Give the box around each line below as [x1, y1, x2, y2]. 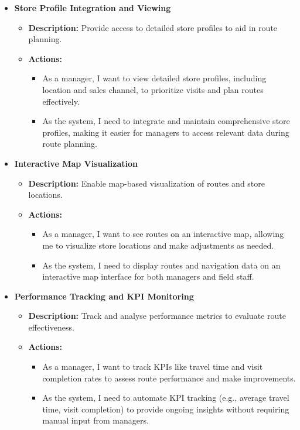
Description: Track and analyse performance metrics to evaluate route [28, 309, 286, 322]
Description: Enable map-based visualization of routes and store [28, 177, 265, 189]
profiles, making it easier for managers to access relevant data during [42, 126, 289, 138]
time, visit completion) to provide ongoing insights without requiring [42, 403, 289, 415]
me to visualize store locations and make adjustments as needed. [42, 239, 274, 251]
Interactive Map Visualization [14, 157, 138, 169]
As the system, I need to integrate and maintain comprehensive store [42, 115, 290, 127]
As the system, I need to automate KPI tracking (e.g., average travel [42, 391, 289, 404]
